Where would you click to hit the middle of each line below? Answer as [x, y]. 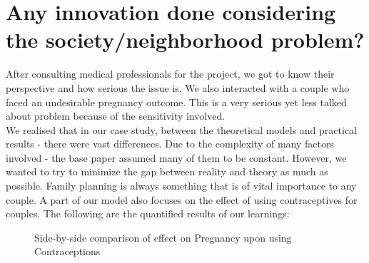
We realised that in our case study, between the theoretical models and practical [181, 129]
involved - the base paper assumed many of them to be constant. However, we [176, 157]
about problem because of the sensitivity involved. [116, 116]
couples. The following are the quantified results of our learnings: [148, 213]
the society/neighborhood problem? [185, 40]
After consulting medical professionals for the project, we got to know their [170, 74]
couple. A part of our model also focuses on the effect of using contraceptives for [182, 199]
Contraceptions [67, 251]
